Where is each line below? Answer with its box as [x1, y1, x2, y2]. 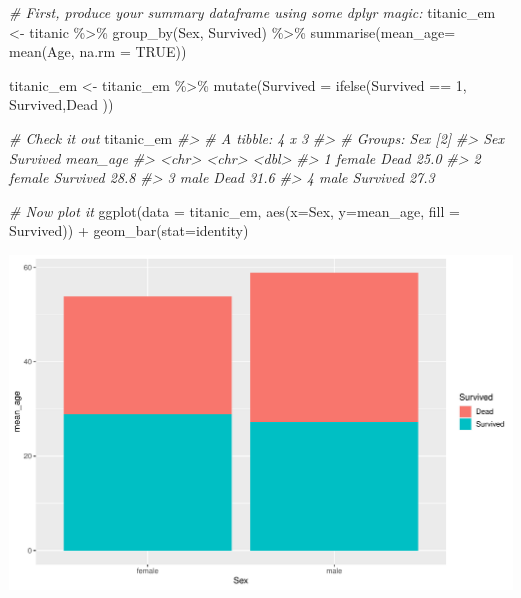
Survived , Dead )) [9, 94, 114, 115]
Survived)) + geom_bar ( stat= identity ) [9, 220, 249, 241]
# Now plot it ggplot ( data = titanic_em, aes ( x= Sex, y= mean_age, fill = [9, 200, 460, 221]
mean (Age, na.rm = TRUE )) [9, 41, 187, 62]
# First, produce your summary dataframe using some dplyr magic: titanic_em [9, 2, 496, 22]
